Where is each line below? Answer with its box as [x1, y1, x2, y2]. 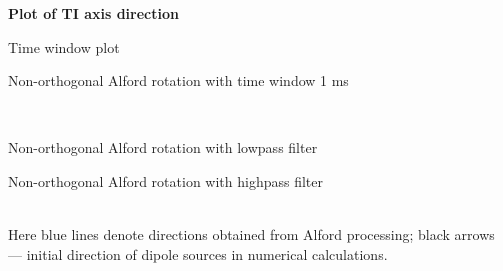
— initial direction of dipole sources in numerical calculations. [8, 243, 388, 264]
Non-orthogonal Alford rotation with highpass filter [8, 170, 323, 191]
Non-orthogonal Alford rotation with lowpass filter [8, 137, 318, 158]
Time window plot [8, 36, 120, 57]
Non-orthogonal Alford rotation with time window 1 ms [8, 70, 349, 91]
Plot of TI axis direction [8, 3, 179, 23]
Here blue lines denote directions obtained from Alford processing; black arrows [8, 224, 495, 245]
